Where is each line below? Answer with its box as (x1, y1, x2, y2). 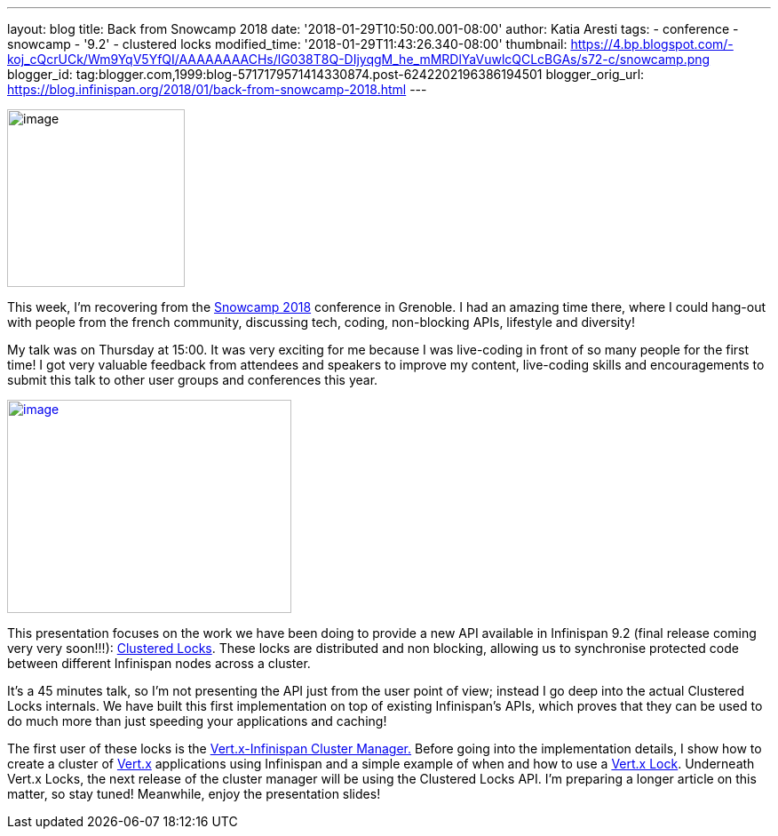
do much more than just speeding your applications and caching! (7, 713, 387, 729)
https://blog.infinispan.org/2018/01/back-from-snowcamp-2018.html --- (7, 82, 427, 97)
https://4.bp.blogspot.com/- (570, 36, 734, 52)
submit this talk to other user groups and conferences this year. (7, 372, 378, 387)
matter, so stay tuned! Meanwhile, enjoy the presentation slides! (7, 786, 381, 801)
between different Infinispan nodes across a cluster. (7, 656, 311, 671)
